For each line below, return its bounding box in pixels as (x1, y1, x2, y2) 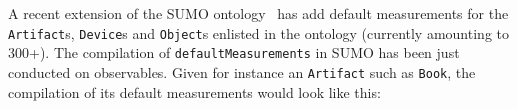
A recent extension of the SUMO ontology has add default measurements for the (8, 3, 509, 23)
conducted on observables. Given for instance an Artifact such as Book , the (8, 61, 476, 82)
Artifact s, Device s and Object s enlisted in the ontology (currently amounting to (8, 22, 509, 43)
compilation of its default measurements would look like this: (8, 81, 381, 102)
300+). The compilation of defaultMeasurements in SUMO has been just (8, 42, 460, 63)
